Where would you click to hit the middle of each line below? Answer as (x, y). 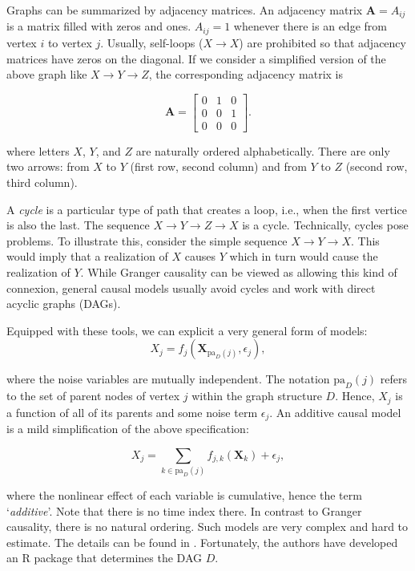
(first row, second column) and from (218, 166)
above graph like (47, 74)
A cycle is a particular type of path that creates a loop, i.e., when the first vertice (207, 209)
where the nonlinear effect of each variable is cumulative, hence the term (184, 494)
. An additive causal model (335, 412)
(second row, (377, 166)
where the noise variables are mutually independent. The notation (168, 379)
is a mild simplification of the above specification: (128, 429)
